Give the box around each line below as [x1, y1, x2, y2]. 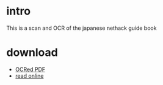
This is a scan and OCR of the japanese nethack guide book [6, 24, 157, 32]
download [6, 46, 58, 59]
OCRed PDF [15, 66, 46, 73]
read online [15, 72, 44, 80]
